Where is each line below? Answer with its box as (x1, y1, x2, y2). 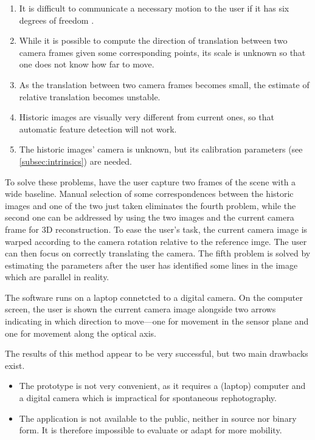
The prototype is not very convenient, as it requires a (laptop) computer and (19, 379, 306, 392)
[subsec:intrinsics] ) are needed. (19, 154, 132, 167)
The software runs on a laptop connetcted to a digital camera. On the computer (5, 290, 303, 303)
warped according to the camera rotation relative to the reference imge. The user (5, 235, 307, 247)
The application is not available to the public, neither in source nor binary (19, 411, 297, 424)
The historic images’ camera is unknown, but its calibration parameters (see (19, 143, 303, 156)
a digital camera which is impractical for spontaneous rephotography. (19, 391, 277, 404)
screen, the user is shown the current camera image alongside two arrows (5, 303, 276, 315)
